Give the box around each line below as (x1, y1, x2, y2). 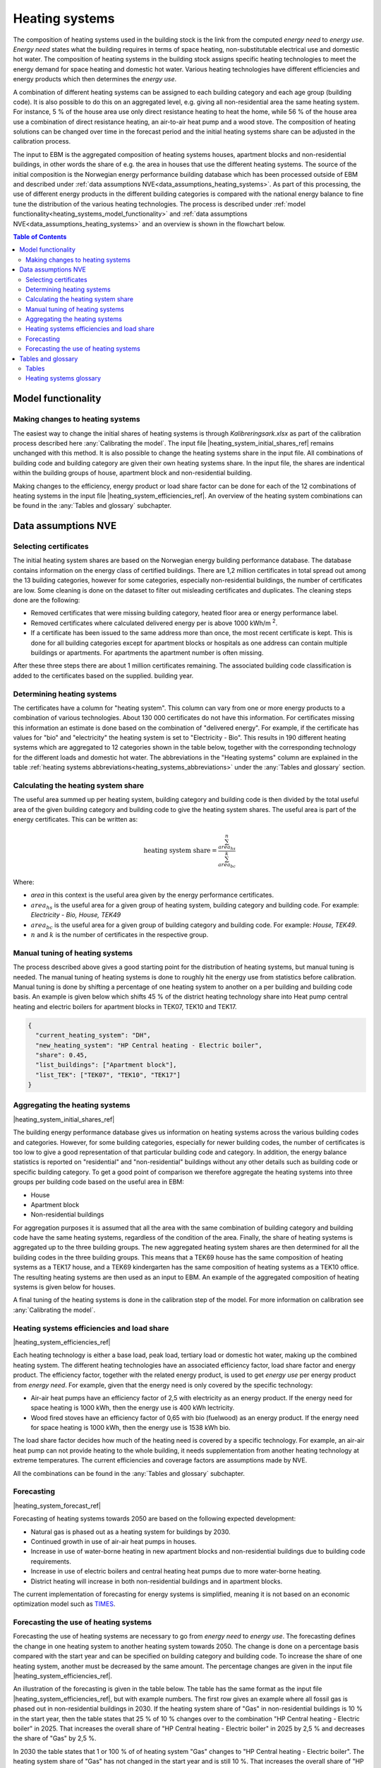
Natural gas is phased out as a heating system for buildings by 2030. (30, 1528, 231, 1536)
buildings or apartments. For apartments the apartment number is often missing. (30, 649, 264, 657)
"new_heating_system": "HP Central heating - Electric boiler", (35, 1041, 262, 1049)
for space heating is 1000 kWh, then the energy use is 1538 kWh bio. (30, 1424, 231, 1432)
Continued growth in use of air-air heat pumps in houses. (30, 1537, 197, 1545)
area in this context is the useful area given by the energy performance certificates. (30, 891, 274, 900)
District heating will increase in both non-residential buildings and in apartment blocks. (30, 1577, 282, 1586)
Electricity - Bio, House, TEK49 (30, 911, 121, 919)
